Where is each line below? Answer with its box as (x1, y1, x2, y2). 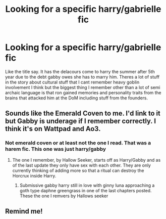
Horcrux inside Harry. (12, 173, 56, 178)
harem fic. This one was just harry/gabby (5, 146, 107, 153)
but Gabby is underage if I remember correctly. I (5, 117, 156, 126)
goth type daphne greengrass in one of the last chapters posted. (19, 187, 152, 193)
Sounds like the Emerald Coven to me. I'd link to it (5, 109, 161, 118)
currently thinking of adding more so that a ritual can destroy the (12, 167, 145, 174)
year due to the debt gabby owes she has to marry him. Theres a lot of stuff (5, 74, 160, 80)
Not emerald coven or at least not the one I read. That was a (5, 139, 151, 146)
